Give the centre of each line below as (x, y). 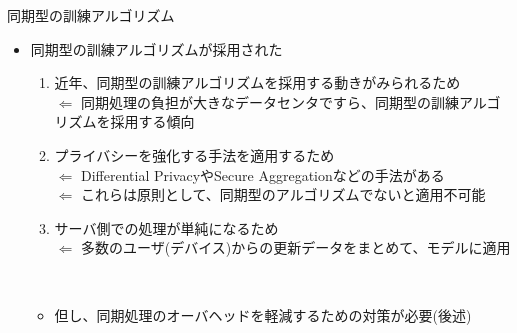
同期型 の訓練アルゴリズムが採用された (156, 48)
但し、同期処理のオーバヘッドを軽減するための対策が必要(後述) (263, 314)
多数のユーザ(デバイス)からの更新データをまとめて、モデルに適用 (295, 247)
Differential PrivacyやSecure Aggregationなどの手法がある (262, 174)
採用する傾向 (152, 121)
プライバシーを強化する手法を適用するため (194, 154)
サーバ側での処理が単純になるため (166, 227)
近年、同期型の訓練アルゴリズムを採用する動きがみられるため (257, 82)
